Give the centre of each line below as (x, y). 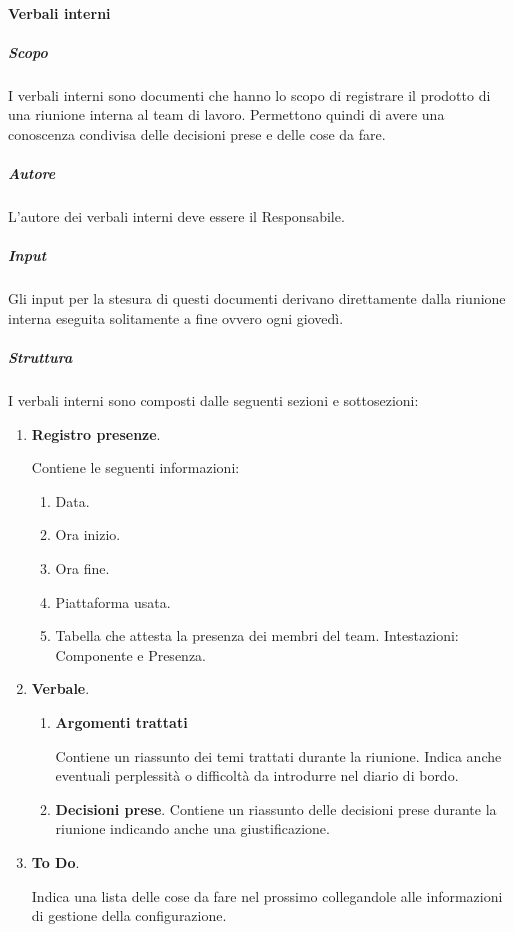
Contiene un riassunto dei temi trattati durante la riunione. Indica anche (278, 755)
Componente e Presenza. (130, 654)
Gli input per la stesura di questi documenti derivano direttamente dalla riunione (257, 298)
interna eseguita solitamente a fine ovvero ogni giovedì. (176, 317)
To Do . (55, 861)
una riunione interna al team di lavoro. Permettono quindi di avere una (226, 114)
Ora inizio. (88, 534)
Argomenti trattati (121, 721)
